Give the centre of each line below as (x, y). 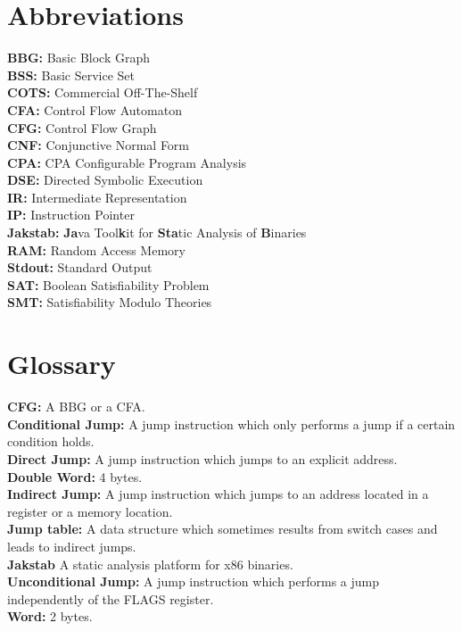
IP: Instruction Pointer (71, 215)
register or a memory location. (90, 511)
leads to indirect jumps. (72, 546)
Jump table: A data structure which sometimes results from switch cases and (223, 529)
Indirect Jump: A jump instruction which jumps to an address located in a (218, 494)
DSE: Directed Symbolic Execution (105, 180)
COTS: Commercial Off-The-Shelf (103, 92)
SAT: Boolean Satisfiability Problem (108, 284)
